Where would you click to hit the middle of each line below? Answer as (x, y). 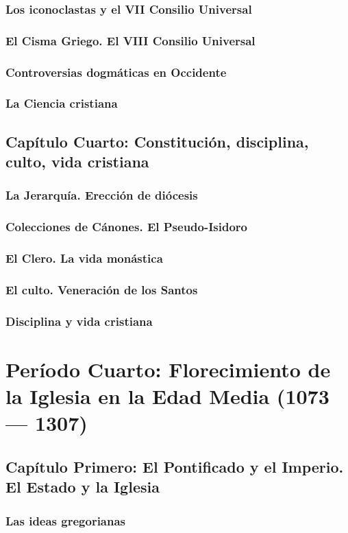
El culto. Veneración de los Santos (102, 289)
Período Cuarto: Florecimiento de (168, 369)
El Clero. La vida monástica (84, 258)
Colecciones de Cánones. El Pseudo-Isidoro (127, 227)
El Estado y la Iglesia (83, 487)
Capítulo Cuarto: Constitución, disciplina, (157, 141)
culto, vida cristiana (77, 162)
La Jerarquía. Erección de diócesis (102, 195)
